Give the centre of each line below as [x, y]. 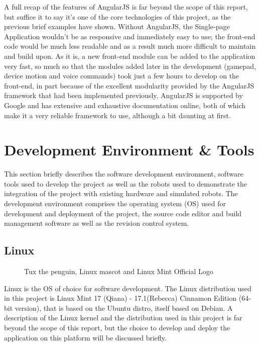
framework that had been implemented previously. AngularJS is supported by [123, 95]
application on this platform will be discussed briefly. [85, 337]
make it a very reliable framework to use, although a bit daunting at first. [117, 115]
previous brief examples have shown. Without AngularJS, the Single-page [117, 26]
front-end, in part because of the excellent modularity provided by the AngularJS [129, 85]
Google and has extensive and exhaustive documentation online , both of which [125, 105]
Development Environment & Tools [129, 150]
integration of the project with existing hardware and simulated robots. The [121, 193]
